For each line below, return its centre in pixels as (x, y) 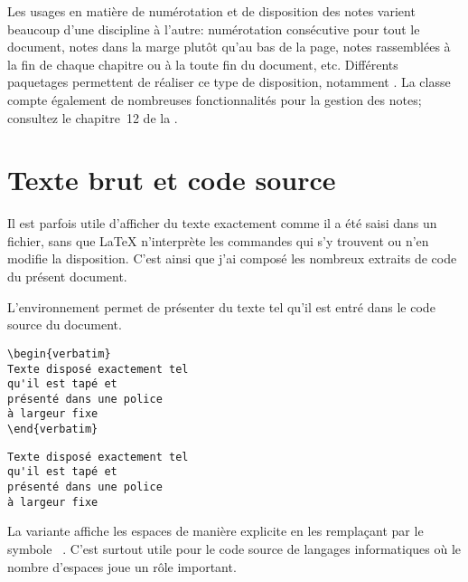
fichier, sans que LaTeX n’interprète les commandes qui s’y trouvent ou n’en (218, 240)
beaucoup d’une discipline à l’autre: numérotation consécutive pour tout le (214, 29)
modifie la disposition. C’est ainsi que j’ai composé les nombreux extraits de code (232, 258)
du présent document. (67, 277)
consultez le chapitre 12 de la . (93, 117)
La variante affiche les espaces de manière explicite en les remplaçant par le (215, 531)
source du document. (65, 324)
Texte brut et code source (172, 180)
